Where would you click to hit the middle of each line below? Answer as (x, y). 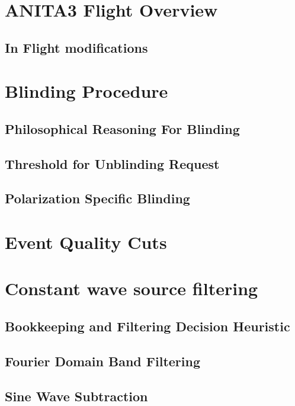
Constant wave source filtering (132, 288)
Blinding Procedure (86, 91)
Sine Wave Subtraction (76, 396)
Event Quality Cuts (86, 242)
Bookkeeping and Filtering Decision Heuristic (147, 326)
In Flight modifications (76, 47)
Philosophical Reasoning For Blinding (122, 128)
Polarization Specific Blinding (97, 198)
